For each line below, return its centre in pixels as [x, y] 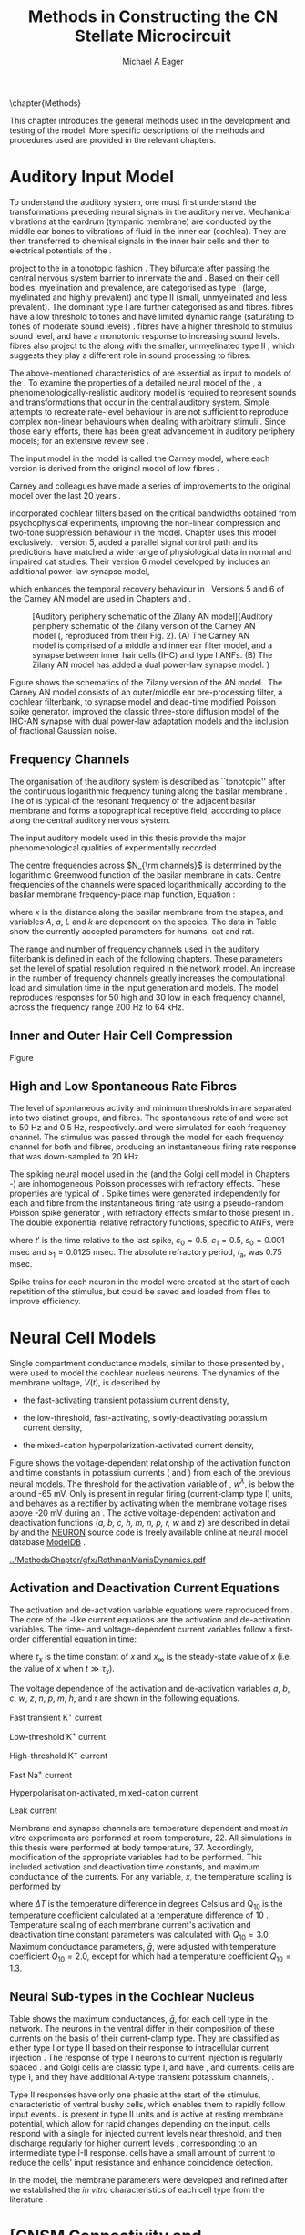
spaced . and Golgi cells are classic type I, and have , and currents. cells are [152, 2067]
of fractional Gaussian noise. [63, 730]
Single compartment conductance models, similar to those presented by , [147, 1363]
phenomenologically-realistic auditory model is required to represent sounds [153, 392]
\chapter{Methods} [46, 103]
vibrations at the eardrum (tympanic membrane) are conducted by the [141, 221]
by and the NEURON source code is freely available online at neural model [149, 1532]
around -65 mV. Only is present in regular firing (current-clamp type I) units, [151, 1493]
